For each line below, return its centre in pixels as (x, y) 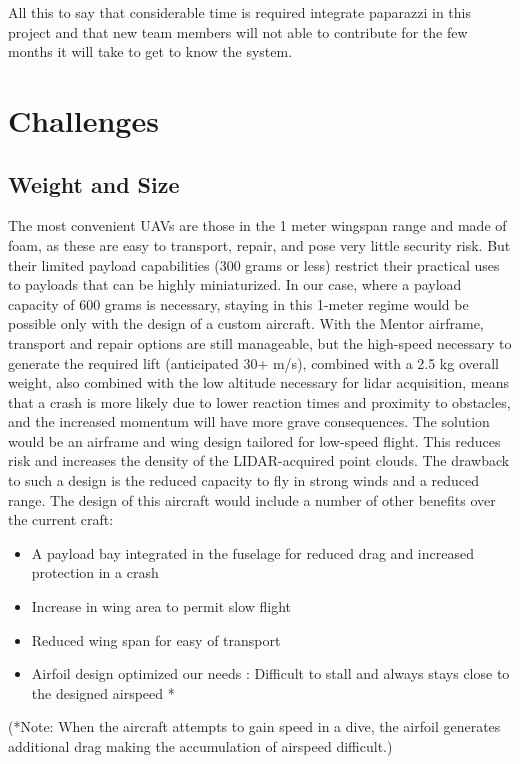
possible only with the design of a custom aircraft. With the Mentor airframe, (246, 323)
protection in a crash (95, 572)
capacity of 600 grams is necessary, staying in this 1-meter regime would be (238, 303)
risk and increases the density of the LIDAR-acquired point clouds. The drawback (259, 460)
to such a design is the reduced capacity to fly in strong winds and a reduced (244, 480)
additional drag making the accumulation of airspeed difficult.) (200, 746)
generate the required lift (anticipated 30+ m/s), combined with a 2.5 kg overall (254, 362)
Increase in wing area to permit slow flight (161, 606)
